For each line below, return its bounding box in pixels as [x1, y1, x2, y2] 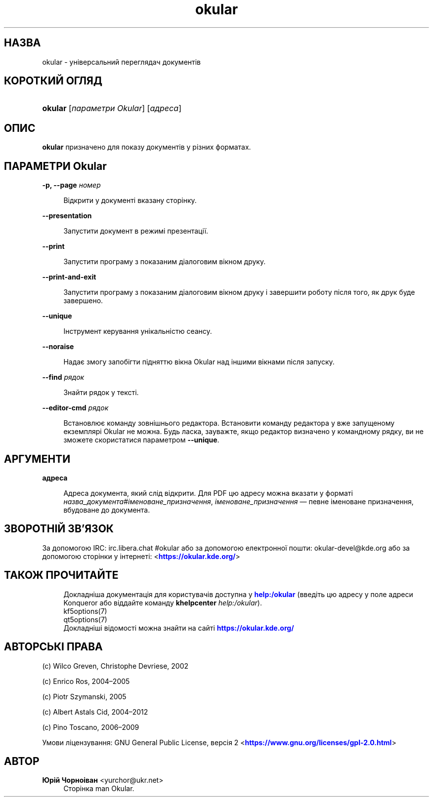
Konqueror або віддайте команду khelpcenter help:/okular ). [63, 598, 262, 607]
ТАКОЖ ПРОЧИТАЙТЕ [4, 569, 119, 582]
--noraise [42, 342, 74, 351]
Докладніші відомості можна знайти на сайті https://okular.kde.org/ [63, 623, 294, 632]
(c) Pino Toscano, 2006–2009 [42, 722, 139, 731]
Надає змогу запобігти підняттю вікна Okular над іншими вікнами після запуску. [63, 358, 335, 366]
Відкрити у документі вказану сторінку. [63, 196, 197, 205]
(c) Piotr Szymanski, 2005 [42, 692, 127, 701]
